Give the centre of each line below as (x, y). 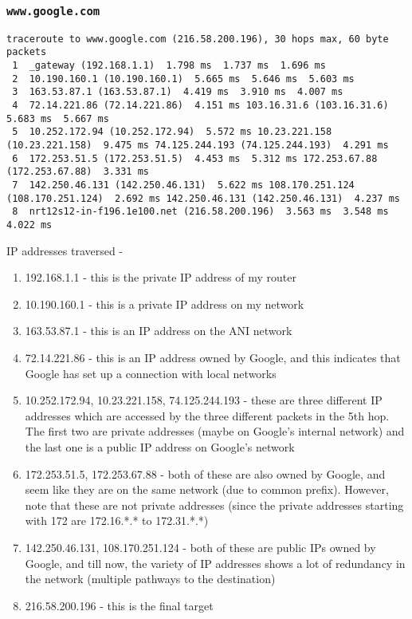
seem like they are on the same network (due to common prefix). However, (207, 489)
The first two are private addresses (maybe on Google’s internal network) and (215, 431)
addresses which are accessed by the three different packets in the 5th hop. (207, 415)
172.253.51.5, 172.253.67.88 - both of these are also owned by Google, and (205, 473)
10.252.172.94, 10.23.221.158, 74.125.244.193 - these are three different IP (204, 400)
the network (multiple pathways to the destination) (150, 579)
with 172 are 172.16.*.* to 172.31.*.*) (117, 520)
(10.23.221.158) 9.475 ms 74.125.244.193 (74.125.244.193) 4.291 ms (198, 146)
